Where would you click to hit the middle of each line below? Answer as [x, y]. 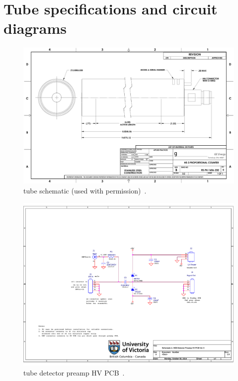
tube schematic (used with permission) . [85, 191]
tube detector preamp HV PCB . [74, 372]
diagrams [35, 28]
